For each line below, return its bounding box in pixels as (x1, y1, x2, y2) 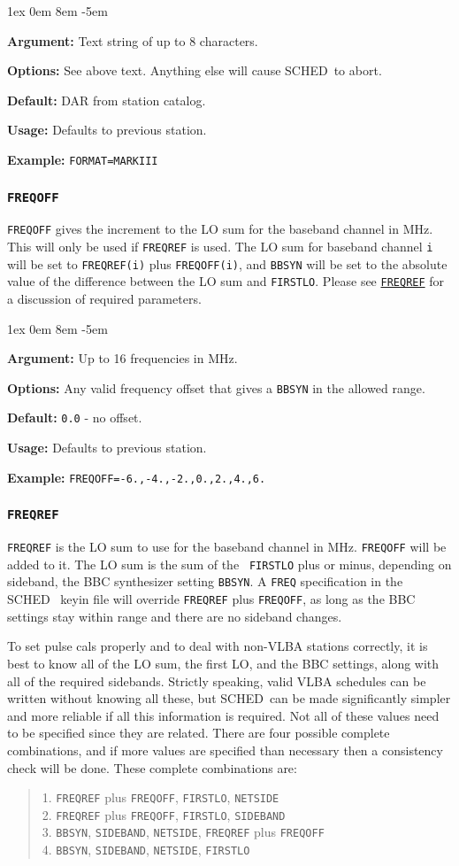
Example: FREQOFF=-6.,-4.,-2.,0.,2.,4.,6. (7, 468, 266, 486)
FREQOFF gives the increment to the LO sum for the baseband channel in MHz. (7, 220, 433, 238)
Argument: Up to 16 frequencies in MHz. (7, 349, 238, 367)
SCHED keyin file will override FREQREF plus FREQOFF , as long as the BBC (7, 590, 416, 608)
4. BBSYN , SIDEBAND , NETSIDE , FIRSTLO (42, 840, 250, 859)
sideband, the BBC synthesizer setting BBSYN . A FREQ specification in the (7, 572, 403, 591)
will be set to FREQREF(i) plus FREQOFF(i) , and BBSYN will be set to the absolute (7, 254, 448, 273)
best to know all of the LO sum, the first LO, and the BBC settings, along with (7, 653, 440, 672)
